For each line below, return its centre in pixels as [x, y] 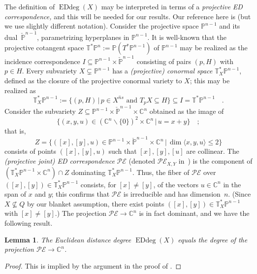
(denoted [142, 161]
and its [230, 26]
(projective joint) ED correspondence [60, 161]
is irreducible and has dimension [172, 194]
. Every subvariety [49, 71]
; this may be [210, 80]
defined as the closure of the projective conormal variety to [93, 80]
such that [123, 151]
